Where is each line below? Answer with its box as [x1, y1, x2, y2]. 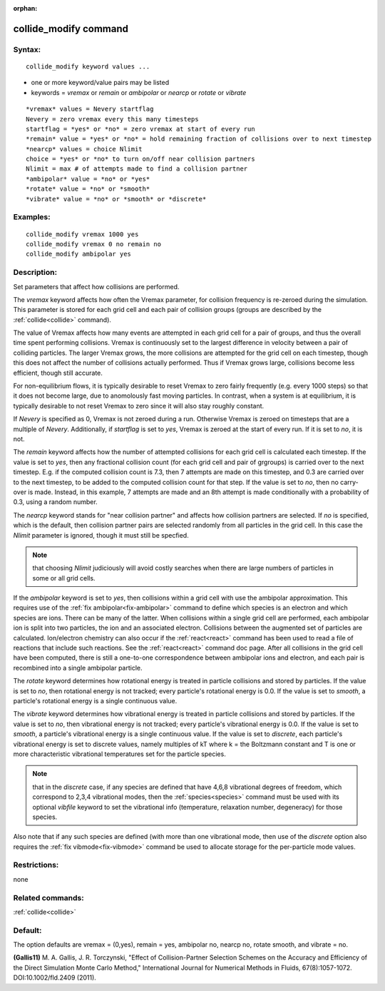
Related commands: [13, 892, 85, 902]
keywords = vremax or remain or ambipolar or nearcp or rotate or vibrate [31, 88, 247, 96]
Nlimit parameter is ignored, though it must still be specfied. [13, 530, 189, 539]
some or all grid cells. [32, 573, 96, 582]
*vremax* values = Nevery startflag [26, 105, 154, 114]
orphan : [13, 4, 38, 12]
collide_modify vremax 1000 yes [26, 230, 139, 238]
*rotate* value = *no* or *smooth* [26, 185, 150, 193]
